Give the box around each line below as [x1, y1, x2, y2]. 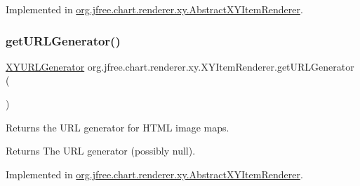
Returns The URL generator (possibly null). [6, 143, 196, 158]
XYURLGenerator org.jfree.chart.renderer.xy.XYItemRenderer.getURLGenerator [6, 59, 354, 73]
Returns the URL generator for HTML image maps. [6, 120, 229, 134]
